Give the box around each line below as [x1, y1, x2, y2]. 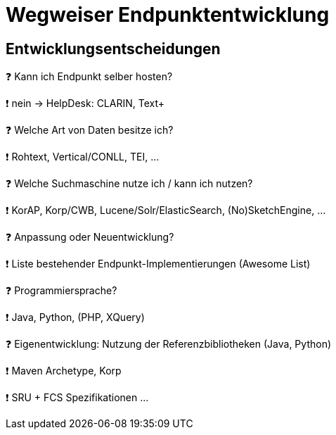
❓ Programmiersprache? [6, 284, 117, 297]
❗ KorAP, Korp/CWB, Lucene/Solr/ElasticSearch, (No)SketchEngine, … [6, 204, 326, 217]
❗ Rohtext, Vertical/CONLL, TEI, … [6, 151, 160, 163]
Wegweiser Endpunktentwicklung [6, 3, 330, 27]
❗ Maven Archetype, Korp [6, 365, 122, 377]
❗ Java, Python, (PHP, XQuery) [6, 311, 145, 324]
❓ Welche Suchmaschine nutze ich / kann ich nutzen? [6, 177, 253, 190]
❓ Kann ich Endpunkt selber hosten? [6, 70, 173, 83]
